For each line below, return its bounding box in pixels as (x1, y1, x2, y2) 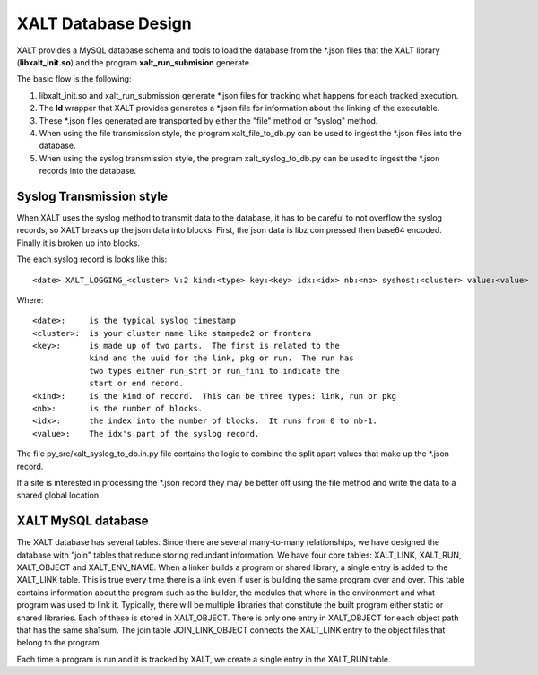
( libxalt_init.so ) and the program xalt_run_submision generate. (16, 56, 252, 67)
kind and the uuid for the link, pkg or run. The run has (89, 353, 354, 363)
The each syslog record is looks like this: (16, 254, 168, 264)
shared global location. (16, 489, 101, 501)
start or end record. (89, 378, 184, 389)
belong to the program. (16, 637, 102, 648)
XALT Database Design (16, 13, 192, 33)
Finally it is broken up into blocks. (16, 238, 141, 248)
